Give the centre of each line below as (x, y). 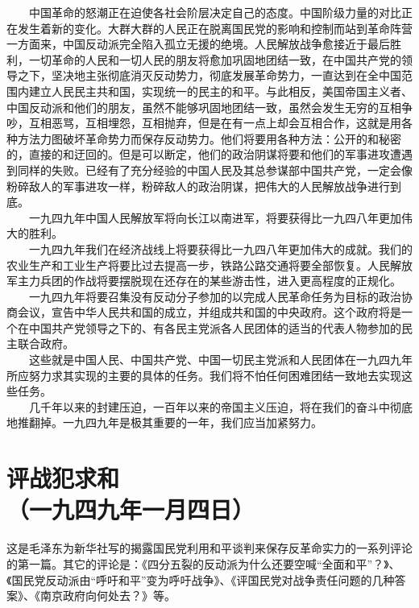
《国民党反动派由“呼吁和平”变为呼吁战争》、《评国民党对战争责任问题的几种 (201, 579)
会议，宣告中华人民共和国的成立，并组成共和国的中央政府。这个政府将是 (209, 312)
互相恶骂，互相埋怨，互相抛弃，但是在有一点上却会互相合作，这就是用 (215, 123)
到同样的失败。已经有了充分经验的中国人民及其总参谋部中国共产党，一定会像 (209, 170)
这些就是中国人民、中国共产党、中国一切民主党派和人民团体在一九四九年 (220, 360)
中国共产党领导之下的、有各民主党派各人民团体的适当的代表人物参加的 (215, 327)
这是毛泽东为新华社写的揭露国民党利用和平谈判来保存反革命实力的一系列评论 (209, 548)
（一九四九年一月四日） (131, 509)
